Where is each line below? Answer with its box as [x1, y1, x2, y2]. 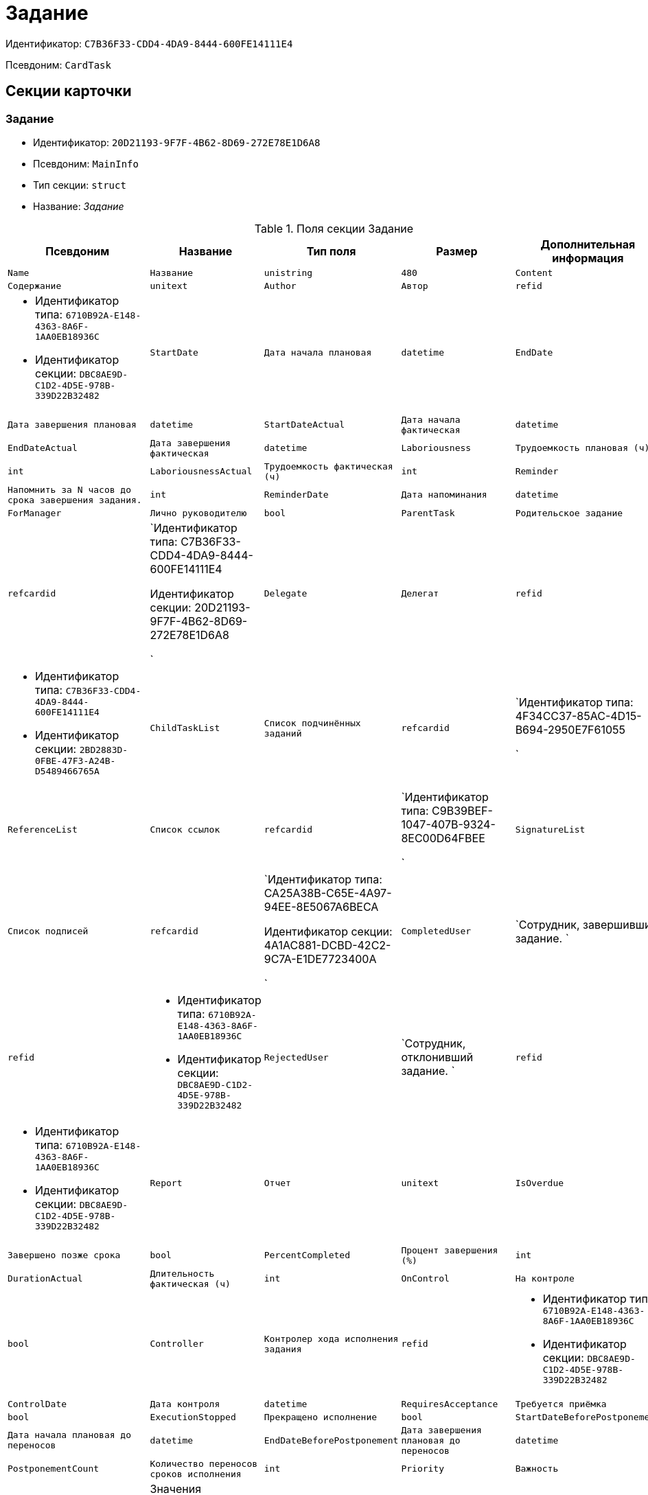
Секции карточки [5, 82, 132, 100]
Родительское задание [515, 507, 623, 518]
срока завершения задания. [8, 494, 142, 505]
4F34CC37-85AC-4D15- [515, 708, 642, 723]
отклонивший [401, 1050, 474, 1065]
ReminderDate [264, 489, 329, 500]
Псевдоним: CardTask [5, 58, 111, 71]
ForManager [8, 507, 62, 518]
